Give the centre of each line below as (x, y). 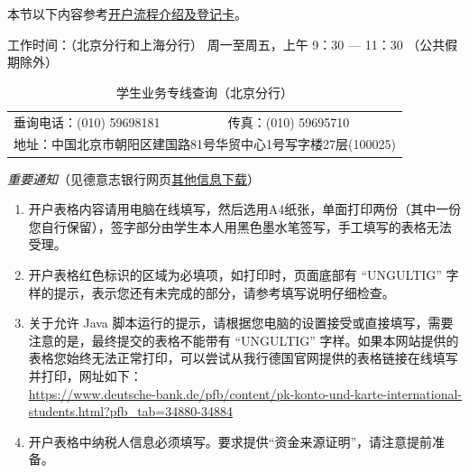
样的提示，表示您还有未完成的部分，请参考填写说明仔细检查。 (212, 292)
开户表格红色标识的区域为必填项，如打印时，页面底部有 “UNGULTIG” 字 (244, 274)
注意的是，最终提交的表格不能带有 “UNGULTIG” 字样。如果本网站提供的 (244, 340)
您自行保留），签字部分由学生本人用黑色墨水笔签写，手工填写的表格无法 (240, 226)
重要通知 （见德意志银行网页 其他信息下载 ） (133, 178)
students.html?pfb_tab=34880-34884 (130, 411)
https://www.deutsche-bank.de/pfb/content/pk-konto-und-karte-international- (245, 393)
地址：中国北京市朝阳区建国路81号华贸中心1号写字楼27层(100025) (205, 144)
